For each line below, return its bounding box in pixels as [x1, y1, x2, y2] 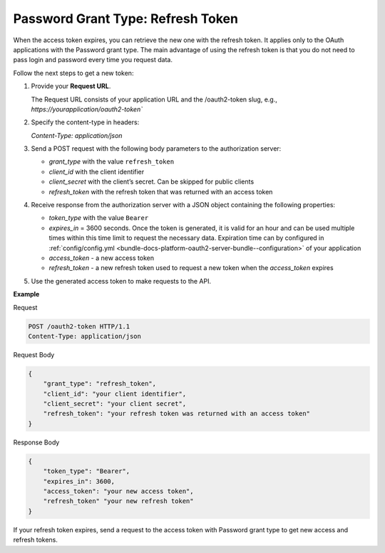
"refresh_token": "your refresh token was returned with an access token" [43, 409, 310, 418]
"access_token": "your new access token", [43, 487, 194, 495]
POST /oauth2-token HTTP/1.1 [28, 322, 130, 330]
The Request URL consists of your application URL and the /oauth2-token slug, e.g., [31, 95, 278, 104]
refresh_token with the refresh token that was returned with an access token [48, 187, 273, 196]
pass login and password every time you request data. [13, 56, 173, 64]
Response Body [13, 438, 60, 447]
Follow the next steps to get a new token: [13, 69, 134, 77]
